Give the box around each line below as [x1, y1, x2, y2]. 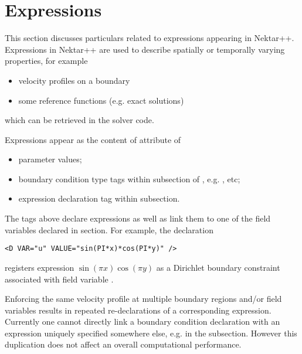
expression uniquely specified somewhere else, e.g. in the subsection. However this [5, 326, 297, 339]
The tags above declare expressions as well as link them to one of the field [5, 212, 271, 224]
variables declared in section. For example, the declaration [5, 223, 213, 236]
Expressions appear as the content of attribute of [5, 133, 181, 145]
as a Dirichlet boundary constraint [156, 261, 280, 273]
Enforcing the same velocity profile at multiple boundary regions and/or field [5, 292, 282, 305]
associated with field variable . [5, 273, 114, 285]
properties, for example [5, 55, 88, 67]
